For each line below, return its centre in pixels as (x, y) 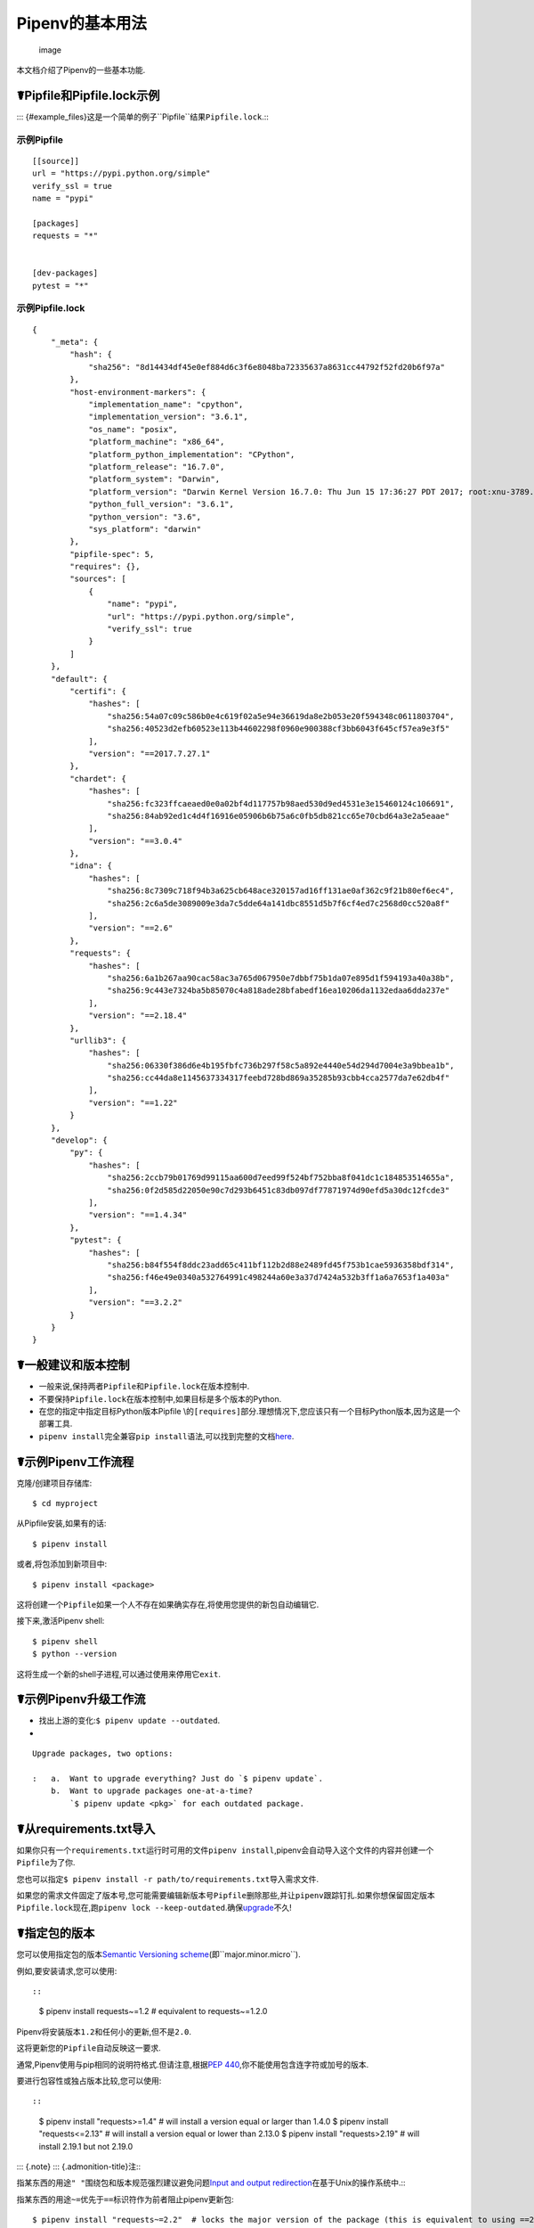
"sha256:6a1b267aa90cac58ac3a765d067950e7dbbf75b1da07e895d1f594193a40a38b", (281, 978)
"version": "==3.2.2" (135, 1302)
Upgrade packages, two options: (103, 1754)
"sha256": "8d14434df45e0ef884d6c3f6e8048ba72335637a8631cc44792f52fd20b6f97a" (267, 367)
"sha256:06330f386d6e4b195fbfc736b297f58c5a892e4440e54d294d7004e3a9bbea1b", (281, 1065)
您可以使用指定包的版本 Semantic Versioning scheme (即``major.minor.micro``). (159, 1954)
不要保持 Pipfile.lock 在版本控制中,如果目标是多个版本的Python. (160, 1398)
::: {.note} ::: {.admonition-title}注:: (79, 2167)
